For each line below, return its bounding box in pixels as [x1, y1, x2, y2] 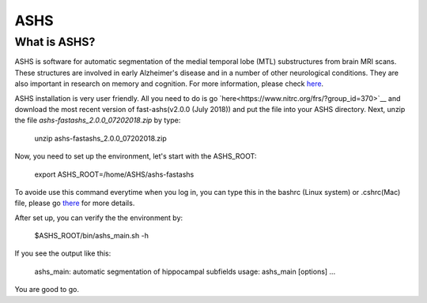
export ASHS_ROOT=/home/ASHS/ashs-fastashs [34, 170, 195, 179]
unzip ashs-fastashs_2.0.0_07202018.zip [34, 133, 168, 143]
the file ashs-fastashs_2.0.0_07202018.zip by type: [14, 115, 181, 125]
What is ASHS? [14, 35, 96, 49]
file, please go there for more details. [14, 198, 135, 208]
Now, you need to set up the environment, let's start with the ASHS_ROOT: [14, 151, 257, 161]
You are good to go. [14, 285, 79, 294]
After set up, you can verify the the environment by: [14, 213, 183, 223]
